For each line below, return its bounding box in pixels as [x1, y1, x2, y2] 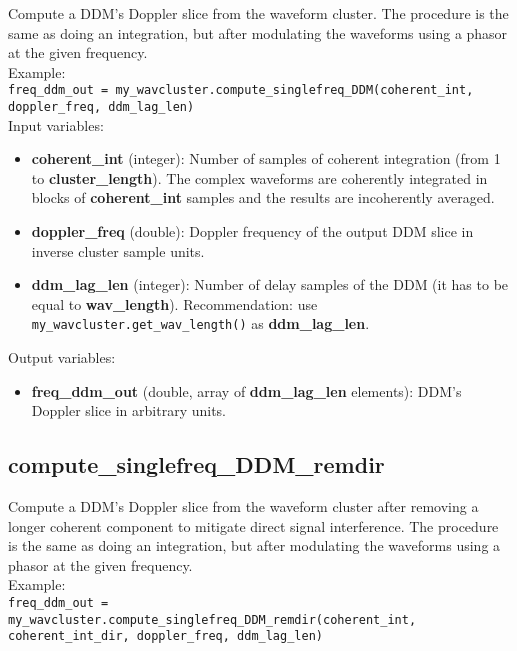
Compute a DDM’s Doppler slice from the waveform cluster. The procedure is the [8, 3, 509, 23]
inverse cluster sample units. [31, 240, 205, 261]
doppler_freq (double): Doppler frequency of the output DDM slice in [31, 221, 474, 242]
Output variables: [8, 347, 116, 368]
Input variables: [8, 114, 104, 135]
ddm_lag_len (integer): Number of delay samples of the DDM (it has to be [31, 274, 509, 295]
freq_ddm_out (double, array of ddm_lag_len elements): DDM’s [31, 380, 462, 401]
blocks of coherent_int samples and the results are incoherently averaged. [31, 187, 495, 208]
